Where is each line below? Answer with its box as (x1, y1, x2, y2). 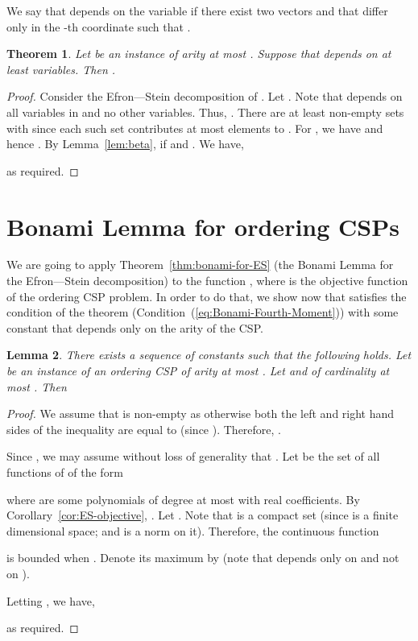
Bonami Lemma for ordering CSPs (6, 209, 399, 242)
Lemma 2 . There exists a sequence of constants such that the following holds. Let (6, 346, 412, 363)
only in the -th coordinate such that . (6, 18, 191, 35)
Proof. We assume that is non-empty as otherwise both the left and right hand (6, 405, 395, 422)
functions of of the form (6, 464, 123, 480)
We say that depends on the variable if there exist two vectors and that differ (6, 2, 388, 19)
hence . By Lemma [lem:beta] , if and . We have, (6, 135, 244, 152)
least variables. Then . (6, 60, 116, 77)
